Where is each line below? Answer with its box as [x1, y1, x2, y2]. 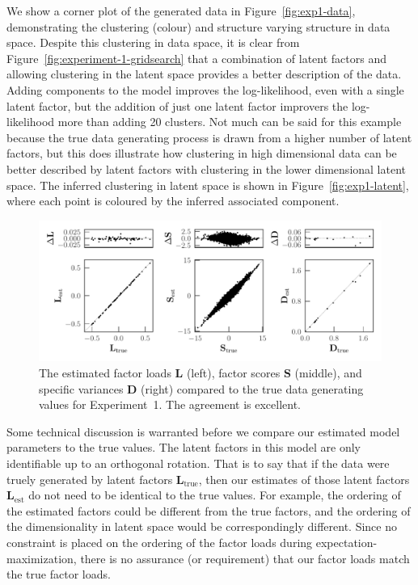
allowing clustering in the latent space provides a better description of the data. [6, 65, 402, 82]
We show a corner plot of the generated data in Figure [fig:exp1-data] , [6, 2, 356, 19]
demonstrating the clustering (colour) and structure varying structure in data [6, 18, 391, 35]
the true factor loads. [6, 566, 111, 583]
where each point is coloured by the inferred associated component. [6, 192, 340, 209]
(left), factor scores [186, 364, 281, 381]
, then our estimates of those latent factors [198, 470, 410, 487]
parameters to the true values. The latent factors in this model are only [6, 439, 361, 456]
